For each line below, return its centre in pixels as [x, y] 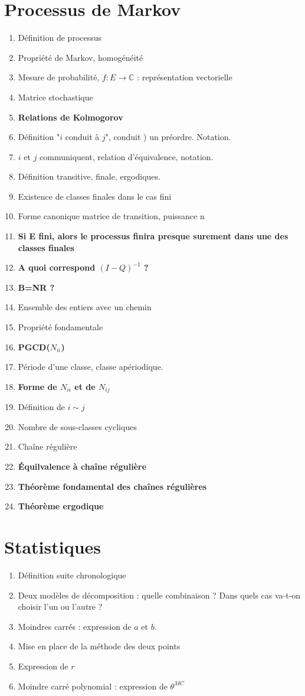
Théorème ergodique [61, 506]
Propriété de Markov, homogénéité [81, 57]
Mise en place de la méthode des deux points [99, 646]
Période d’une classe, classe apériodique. [91, 367]
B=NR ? [36, 287]
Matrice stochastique [55, 97]
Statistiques [53, 547]
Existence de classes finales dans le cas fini [95, 196]
